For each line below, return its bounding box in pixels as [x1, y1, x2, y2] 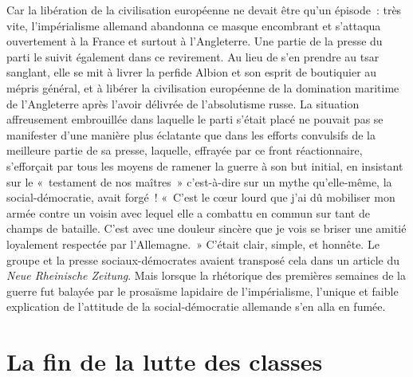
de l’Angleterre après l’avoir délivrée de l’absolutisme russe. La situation [6, 95, 360, 112]
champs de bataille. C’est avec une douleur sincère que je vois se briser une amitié [6, 220, 407, 237]
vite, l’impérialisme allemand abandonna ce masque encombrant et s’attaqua [6, 17, 381, 33]
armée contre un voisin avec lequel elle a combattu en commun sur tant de [6, 204, 370, 221]
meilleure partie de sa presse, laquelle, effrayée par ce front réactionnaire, [6, 142, 363, 159]
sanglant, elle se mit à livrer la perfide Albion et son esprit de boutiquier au [6, 64, 377, 81]
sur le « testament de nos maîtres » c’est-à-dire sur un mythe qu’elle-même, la [6, 173, 392, 190]
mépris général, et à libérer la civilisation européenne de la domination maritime [6, 79, 399, 96]
